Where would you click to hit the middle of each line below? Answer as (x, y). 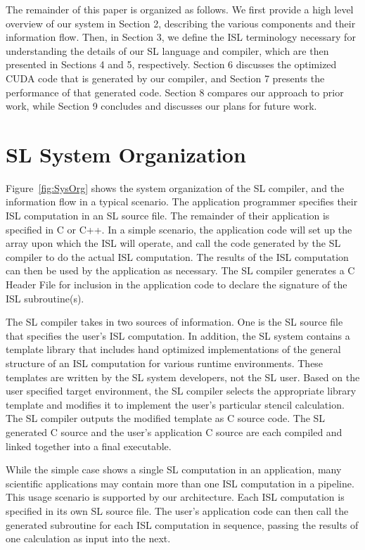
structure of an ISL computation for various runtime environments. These (165, 363)
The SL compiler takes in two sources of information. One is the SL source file (174, 322)
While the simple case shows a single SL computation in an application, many (174, 469)
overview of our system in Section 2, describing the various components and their (181, 23)
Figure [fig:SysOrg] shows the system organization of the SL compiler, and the (175, 187)
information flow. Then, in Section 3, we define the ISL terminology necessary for (181, 37)
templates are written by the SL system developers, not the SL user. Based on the (183, 377)
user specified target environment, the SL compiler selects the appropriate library (181, 391)
